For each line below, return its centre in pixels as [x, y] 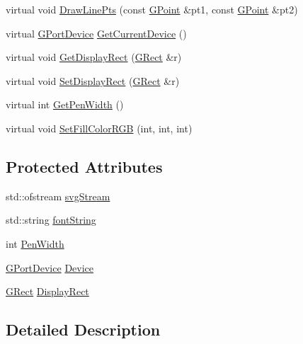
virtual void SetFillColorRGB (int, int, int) [99, 128]
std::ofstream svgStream [58, 196]
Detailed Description [83, 329]
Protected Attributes [84, 166]
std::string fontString [51, 220]
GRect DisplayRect [47, 291]
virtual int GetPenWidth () [65, 104]
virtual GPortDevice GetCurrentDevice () [96, 33]
